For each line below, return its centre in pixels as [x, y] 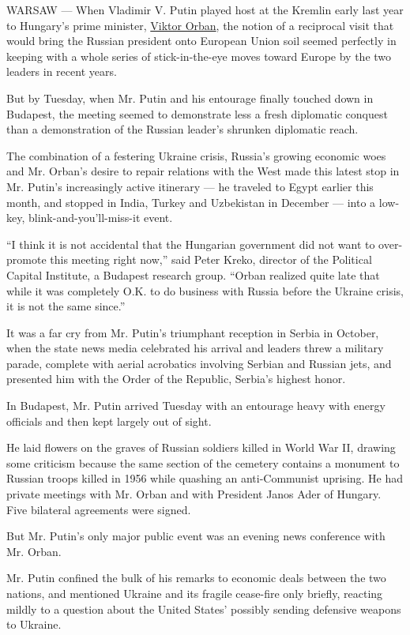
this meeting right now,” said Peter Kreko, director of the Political [211, 259]
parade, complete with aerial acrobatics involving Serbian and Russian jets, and [199, 363]
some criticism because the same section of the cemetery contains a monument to [203, 462]
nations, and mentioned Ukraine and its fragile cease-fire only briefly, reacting [195, 593]
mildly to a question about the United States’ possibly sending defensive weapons [204, 609]
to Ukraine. [34, 624]
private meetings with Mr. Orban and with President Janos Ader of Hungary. [194, 494]
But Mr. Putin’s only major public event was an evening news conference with [196, 536]
